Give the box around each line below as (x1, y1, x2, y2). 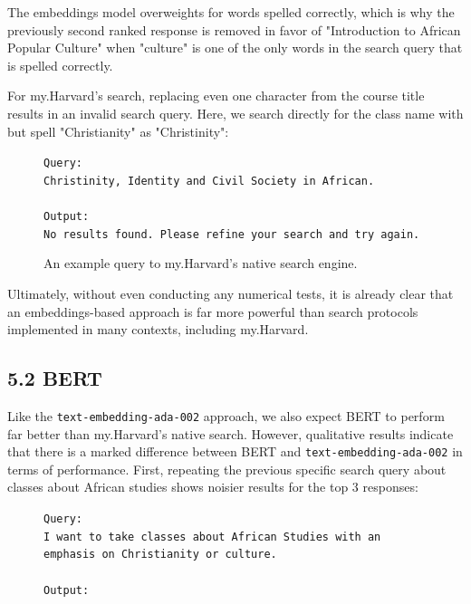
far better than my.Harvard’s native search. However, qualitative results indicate (7, 424, 454, 443)
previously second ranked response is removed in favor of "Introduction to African (7, 20, 461, 39)
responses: (362, 477, 418, 496)
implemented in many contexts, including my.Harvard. (7, 320, 309, 339)
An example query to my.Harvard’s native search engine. (43, 254, 358, 273)
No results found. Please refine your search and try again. (43, 227, 420, 241)
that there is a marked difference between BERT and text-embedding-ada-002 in (7, 442, 463, 461)
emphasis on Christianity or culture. (43, 548, 277, 561)
